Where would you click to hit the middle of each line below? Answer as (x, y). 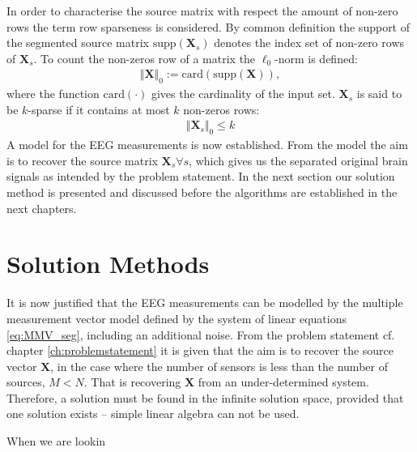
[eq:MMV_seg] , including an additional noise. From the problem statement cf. (201, 334)
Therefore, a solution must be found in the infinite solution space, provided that (205, 397)
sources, (26, 382)
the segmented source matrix (78, 43)
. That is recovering (132, 382)
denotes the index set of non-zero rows (309, 43)
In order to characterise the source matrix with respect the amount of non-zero (202, 11)
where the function (53, 94)
